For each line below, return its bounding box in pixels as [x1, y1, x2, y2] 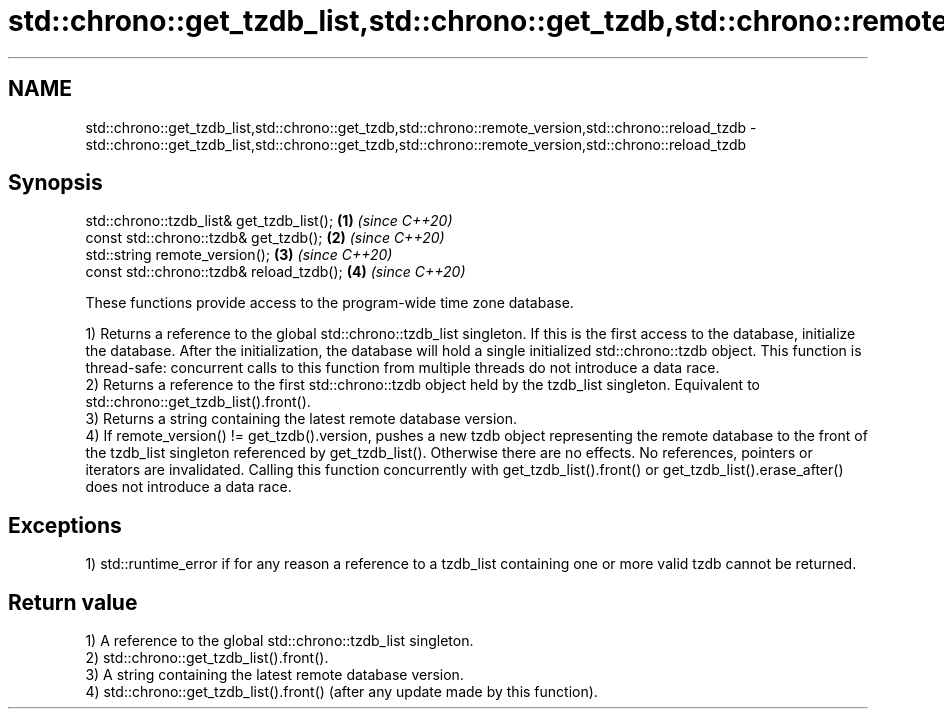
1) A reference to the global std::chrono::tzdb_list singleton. [85, 632, 474, 650]
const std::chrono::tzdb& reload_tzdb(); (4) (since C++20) [85, 263, 466, 281]
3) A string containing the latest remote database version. [85, 666, 464, 684]
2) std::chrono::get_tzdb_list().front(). [85, 649, 329, 667]
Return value [8, 589, 138, 615]
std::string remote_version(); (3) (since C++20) [85, 246, 393, 264]
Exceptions [8, 512, 122, 538]
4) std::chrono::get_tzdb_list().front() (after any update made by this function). [85, 683, 598, 701]
